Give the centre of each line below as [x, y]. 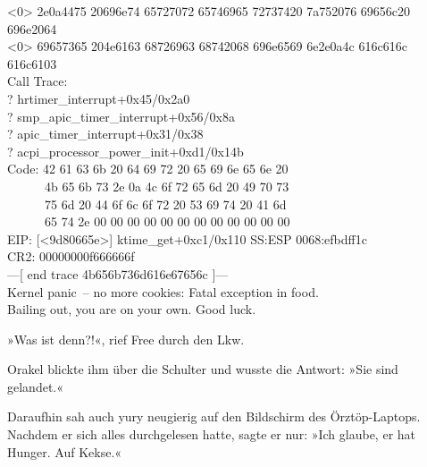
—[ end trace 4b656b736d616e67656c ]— [118, 273]
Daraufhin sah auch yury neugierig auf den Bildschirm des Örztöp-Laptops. [214, 416]
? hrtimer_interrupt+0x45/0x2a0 [99, 98]
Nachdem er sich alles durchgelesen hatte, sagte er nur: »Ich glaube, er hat [212, 434]
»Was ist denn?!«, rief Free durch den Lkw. [126, 339]
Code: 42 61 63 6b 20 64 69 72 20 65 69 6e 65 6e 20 [148, 169]
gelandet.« [36, 386]
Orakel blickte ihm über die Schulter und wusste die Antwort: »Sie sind [203, 369]
